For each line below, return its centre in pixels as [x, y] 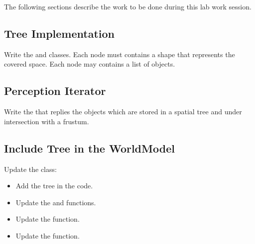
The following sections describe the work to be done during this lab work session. [128, 6]
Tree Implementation [60, 33]
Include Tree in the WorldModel [89, 148]
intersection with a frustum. [47, 121]
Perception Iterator [55, 91]
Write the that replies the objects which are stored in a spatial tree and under [123, 112]
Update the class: [30, 169]
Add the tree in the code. [54, 186]
